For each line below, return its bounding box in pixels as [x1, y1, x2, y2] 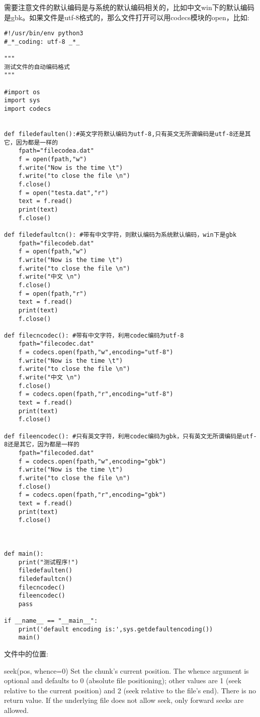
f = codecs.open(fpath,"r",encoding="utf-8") [18, 390, 174, 398]
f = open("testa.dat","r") [18, 189, 109, 197]
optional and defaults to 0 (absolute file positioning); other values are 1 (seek [4, 675, 241, 686]
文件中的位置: [4, 648, 48, 659]
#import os [4, 88, 40, 96]
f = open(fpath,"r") [18, 290, 87, 297]
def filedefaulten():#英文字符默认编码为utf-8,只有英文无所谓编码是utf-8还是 [4, 131, 245, 138]
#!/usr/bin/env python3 [4, 30, 83, 37]
